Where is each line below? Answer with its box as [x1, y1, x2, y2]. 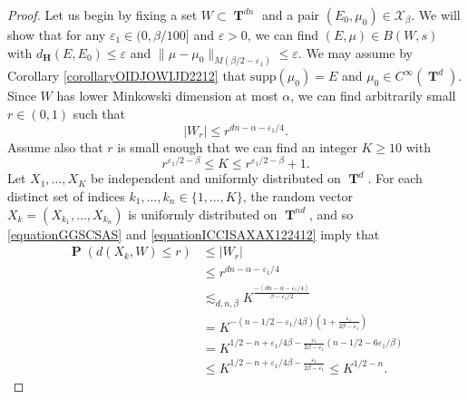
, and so [309, 204, 354, 223]
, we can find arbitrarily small [290, 86, 456, 105]
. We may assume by [297, 43, 413, 62]
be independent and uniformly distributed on [90, 169, 341, 188]
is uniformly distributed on [128, 204, 278, 223]
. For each [367, 169, 423, 188]
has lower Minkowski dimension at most [56, 86, 278, 105]
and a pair [262, 5, 320, 24]
